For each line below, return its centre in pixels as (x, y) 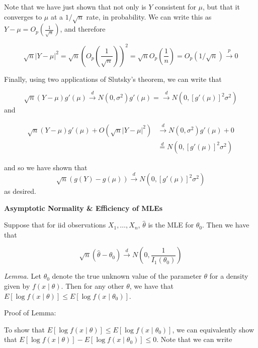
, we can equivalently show (213, 329)
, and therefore (83, 29)
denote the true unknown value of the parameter (127, 276)
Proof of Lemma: (30, 313)
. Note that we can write (194, 339)
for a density (229, 276)
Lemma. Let (23, 276)
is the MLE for (171, 225)
